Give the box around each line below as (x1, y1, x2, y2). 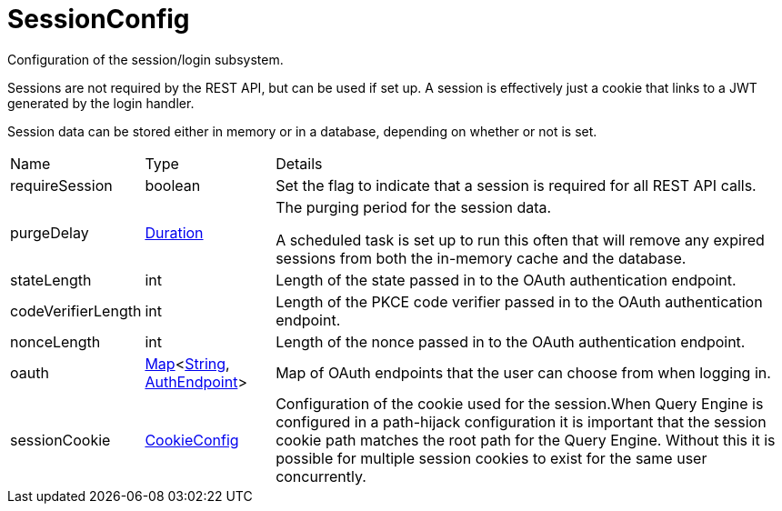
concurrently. (276, 466, 366, 486)
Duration (145, 223, 204, 242)
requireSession (10, 175, 113, 195)
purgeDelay (10, 223, 89, 242)
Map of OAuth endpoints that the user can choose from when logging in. (276, 363, 771, 382)
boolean (145, 175, 201, 195)
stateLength (10, 270, 92, 289)
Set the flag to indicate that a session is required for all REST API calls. (276, 175, 757, 195)
